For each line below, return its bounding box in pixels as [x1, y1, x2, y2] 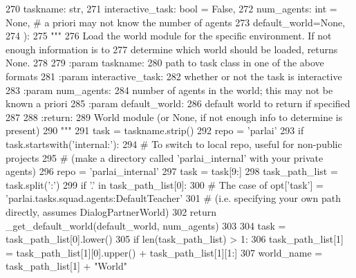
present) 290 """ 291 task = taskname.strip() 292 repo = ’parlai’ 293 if [6, 123, 304, 138]
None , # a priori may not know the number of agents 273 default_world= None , [6, 15, 346, 29]
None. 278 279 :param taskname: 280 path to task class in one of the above [6, 55, 324, 70]
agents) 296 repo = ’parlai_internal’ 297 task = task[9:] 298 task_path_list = [6, 164, 338, 178]
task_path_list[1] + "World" [6, 259, 127, 273]
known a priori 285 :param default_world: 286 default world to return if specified [6, 96, 350, 111]
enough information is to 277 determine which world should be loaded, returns [6, 41, 338, 56]
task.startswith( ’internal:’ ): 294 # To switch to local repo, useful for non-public [6, 136, 342, 151]
